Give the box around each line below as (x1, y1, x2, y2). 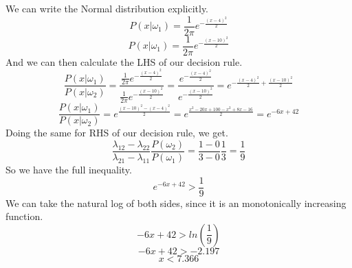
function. (5, 209, 43, 223)
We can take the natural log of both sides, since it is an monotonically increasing (5, 195, 346, 210)
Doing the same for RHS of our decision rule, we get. (5, 125, 228, 140)
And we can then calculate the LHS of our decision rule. (5, 54, 243, 69)
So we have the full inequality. (5, 162, 132, 177)
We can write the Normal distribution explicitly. (5, 1, 209, 15)
